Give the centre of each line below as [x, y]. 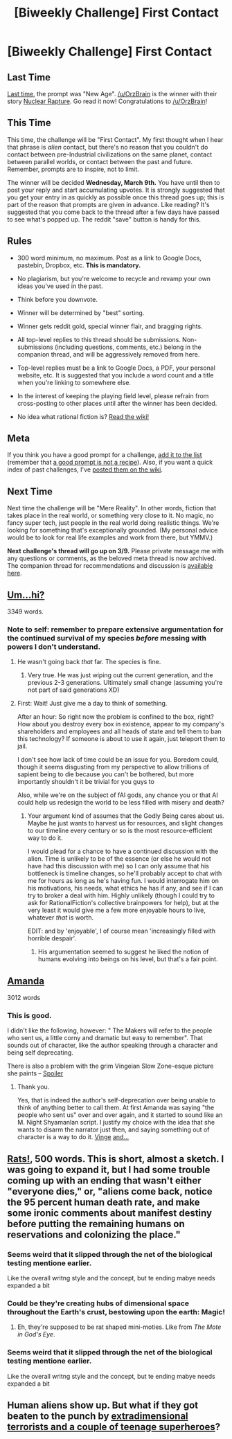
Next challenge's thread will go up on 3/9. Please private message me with [115, 551]
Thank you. [33, 1087]
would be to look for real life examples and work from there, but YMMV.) [110, 537]
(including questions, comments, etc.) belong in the [128, 347]
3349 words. [25, 611]
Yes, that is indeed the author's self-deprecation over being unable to [116, 1100]
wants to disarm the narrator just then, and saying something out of [113, 1129]
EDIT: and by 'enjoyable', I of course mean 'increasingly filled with [122, 931]
